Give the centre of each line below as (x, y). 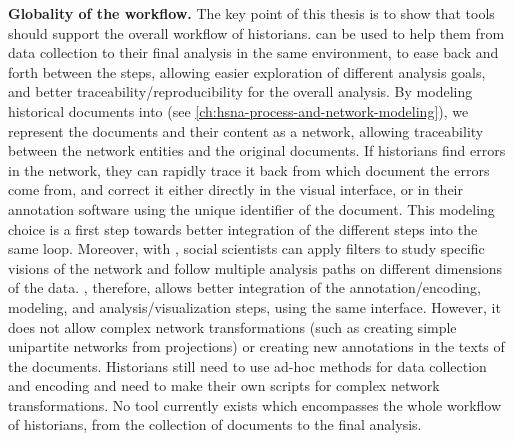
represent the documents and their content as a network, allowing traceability (246, 130)
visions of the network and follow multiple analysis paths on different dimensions (255, 267)
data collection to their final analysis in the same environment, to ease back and (253, 52)
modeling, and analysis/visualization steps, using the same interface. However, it (254, 306)
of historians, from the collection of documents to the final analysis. (215, 424)
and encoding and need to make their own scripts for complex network (224, 385)
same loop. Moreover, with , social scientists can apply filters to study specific (246, 248)
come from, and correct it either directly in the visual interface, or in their (235, 189)
